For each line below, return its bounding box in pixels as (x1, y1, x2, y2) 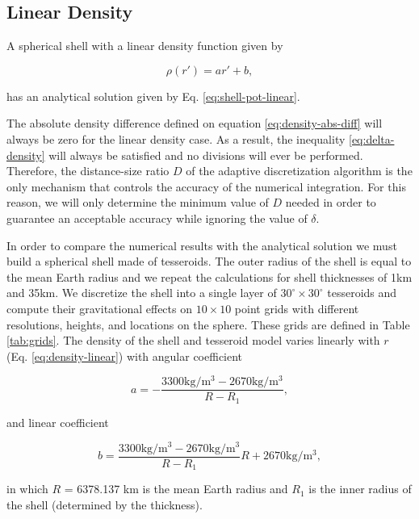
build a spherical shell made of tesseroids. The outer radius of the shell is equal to (6, 253, 412, 270)
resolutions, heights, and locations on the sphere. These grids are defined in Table (6, 316, 410, 333)
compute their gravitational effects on (6, 299, 192, 316)
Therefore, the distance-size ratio (6, 162, 170, 179)
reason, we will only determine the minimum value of (6, 194, 269, 211)
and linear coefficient (6, 413, 109, 430)
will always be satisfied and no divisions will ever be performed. (48, 146, 363, 163)
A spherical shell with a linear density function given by (6, 37, 283, 54)
